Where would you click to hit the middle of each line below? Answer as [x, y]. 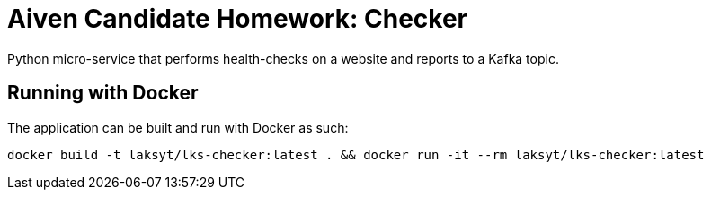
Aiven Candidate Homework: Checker [238, 19]
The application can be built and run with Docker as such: [178, 127]
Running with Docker [103, 93]
